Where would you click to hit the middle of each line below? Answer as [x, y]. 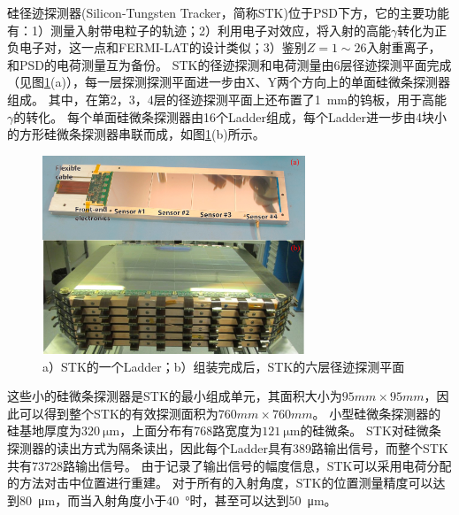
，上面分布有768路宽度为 [191, 430]
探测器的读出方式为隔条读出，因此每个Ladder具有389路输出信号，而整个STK [228, 447]
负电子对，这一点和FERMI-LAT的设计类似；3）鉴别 [157, 47]
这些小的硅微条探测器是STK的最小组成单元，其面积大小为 [175, 396]
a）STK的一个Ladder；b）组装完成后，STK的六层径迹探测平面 [224, 366]
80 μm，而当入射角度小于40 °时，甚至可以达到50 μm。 [178, 500]
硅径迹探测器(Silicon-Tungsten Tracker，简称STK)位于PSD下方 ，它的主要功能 [228, 12]
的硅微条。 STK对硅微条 [371, 430]
